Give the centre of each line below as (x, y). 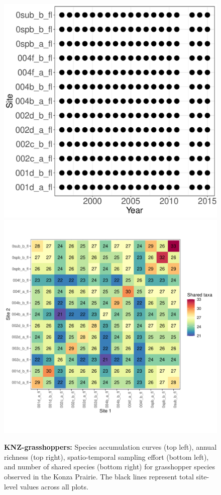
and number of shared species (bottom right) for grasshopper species (109, 467)
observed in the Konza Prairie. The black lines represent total (99, 476)
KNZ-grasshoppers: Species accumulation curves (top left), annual (111, 447)
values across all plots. (54, 486)
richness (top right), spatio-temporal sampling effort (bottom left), (106, 457)
